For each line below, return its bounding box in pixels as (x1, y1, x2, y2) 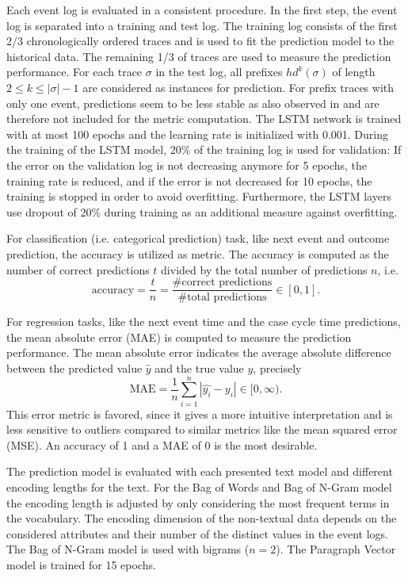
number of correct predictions (6, 261, 150, 278)
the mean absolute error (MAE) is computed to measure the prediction (6, 328, 352, 345)
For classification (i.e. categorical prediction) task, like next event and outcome (6, 230, 390, 247)
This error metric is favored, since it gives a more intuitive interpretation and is (6, 405, 393, 422)
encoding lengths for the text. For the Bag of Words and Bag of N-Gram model (6, 479, 392, 496)
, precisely (253, 359, 302, 376)
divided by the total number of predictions (161, 261, 368, 278)
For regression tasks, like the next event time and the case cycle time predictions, (6, 313, 401, 330)
